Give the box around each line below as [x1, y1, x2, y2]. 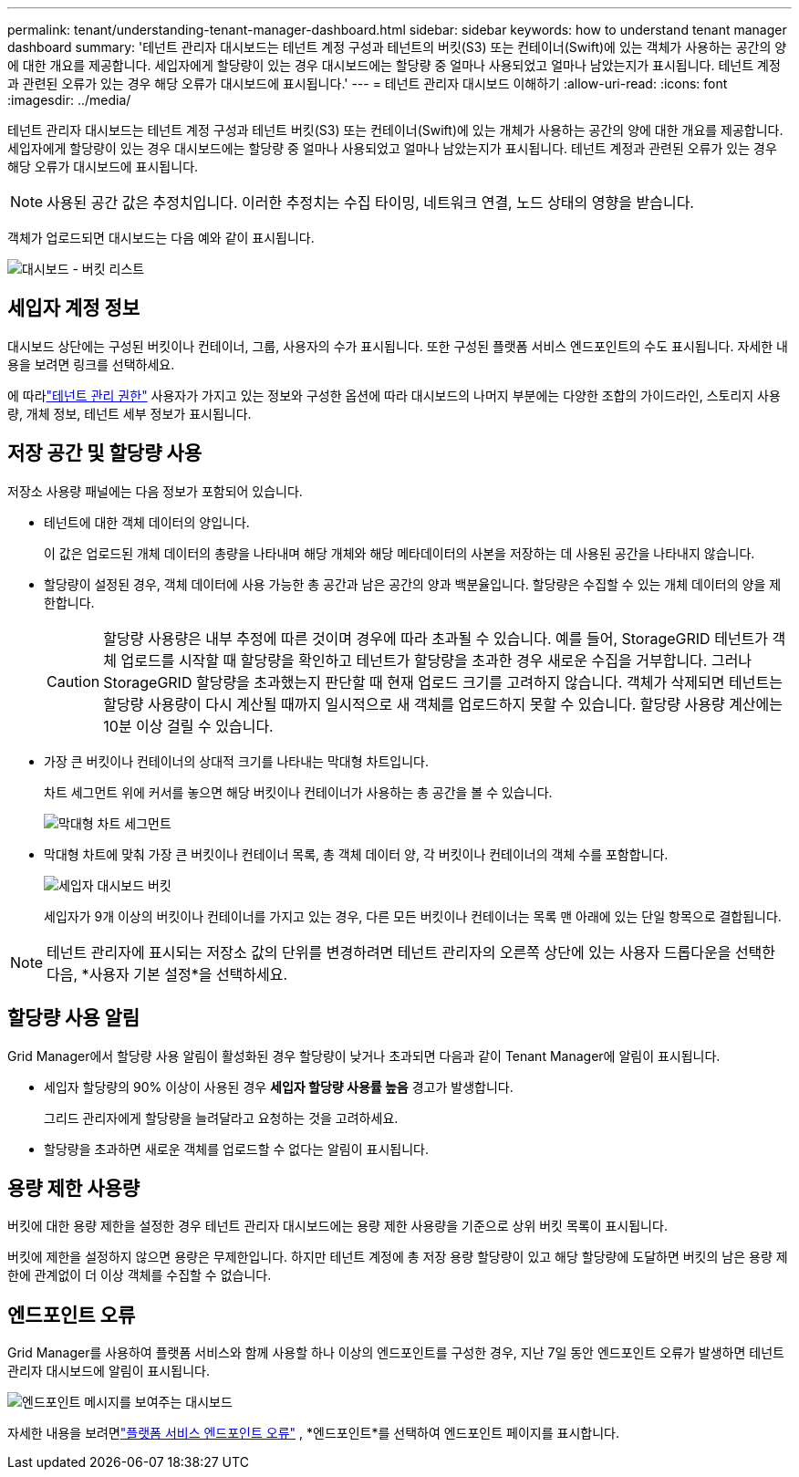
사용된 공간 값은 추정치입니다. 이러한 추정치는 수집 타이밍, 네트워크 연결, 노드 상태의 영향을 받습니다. [47, 193, 694, 212]
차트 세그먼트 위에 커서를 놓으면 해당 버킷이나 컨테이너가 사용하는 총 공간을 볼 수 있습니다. [44, 784, 553, 800]
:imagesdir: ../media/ [7, 92, 131, 108]
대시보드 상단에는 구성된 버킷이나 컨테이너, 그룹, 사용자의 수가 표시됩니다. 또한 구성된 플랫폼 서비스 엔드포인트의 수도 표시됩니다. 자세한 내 [7, 338, 788, 354]
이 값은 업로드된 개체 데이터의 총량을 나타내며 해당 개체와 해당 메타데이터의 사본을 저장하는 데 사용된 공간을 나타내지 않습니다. [44, 545, 755, 561]
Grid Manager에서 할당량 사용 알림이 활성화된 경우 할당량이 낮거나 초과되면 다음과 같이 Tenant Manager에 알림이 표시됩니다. [7, 1047, 721, 1064]
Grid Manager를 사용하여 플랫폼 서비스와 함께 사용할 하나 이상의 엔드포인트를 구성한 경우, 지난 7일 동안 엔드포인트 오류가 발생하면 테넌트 [7, 1345, 784, 1361]
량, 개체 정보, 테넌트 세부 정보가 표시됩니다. [7, 405, 252, 421]
